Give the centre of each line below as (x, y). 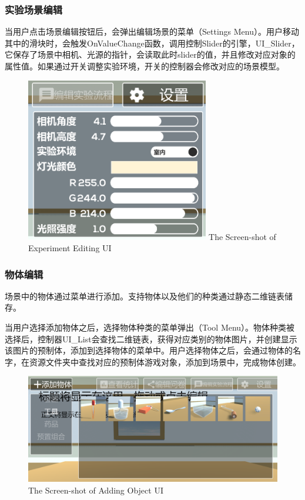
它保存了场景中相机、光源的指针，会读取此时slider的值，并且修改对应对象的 (150, 54)
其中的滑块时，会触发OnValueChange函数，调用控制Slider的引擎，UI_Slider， (152, 43)
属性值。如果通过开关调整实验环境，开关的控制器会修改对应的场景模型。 (145, 66)
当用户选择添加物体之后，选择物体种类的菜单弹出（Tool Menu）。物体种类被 (150, 327)
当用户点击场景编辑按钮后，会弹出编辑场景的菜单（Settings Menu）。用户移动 (152, 31)
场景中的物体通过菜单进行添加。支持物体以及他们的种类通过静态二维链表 (145, 296)
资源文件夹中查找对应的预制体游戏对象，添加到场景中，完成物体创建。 (165, 361)
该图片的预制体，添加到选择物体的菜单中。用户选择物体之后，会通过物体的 (149, 350)
